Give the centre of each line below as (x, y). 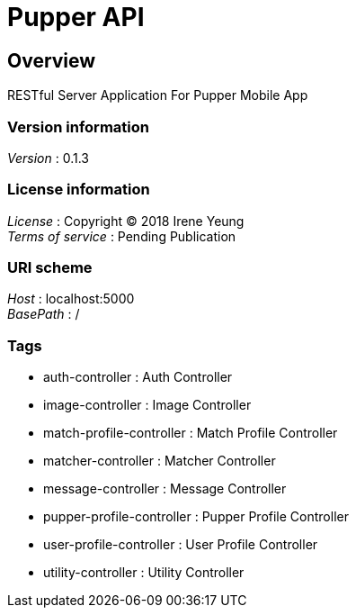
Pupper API (76, 17)
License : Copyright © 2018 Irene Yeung (126, 221)
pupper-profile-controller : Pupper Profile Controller (196, 517)
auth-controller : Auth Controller (138, 377)
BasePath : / (44, 314)
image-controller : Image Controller (147, 405)
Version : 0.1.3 (48, 158)
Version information (78, 127)
